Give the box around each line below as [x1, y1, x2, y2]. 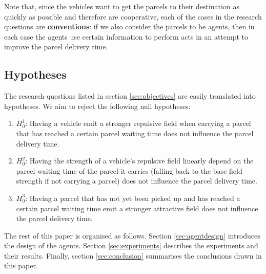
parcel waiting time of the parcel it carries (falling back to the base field [16, 165, 242, 176]
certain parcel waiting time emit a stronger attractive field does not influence [16, 203, 258, 213]
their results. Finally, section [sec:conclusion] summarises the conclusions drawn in [4, 250, 262, 261]
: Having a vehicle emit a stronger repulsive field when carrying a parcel [25, 118, 251, 129]
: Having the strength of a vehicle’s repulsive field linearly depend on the [25, 155, 254, 166]
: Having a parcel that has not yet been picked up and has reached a [25, 192, 240, 203]
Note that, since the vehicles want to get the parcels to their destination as [4, 1, 239, 11]
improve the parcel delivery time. [4, 41, 108, 52]
